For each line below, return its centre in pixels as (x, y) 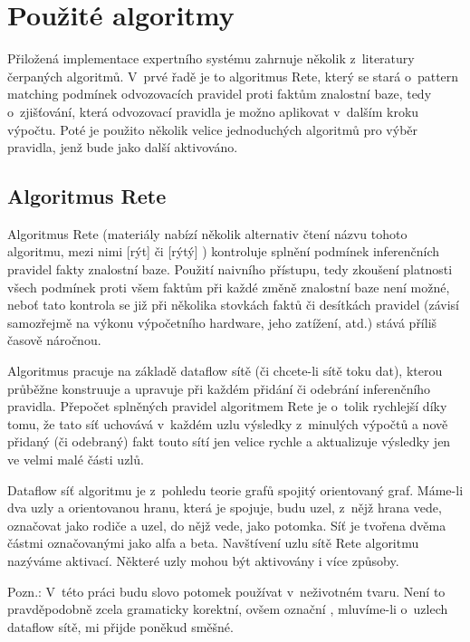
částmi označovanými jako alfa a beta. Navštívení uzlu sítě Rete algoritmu (213, 543)
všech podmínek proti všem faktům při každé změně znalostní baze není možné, (229, 287)
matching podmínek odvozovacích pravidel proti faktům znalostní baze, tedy (220, 94)
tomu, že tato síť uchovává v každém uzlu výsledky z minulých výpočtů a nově (228, 423)
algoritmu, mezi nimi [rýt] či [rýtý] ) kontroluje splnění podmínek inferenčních (224, 251)
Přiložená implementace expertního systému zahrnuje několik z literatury (211, 58)
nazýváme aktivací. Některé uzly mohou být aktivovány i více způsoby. (203, 560)
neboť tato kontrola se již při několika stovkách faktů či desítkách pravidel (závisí (233, 305)
